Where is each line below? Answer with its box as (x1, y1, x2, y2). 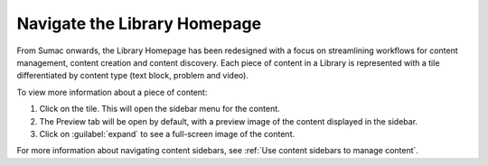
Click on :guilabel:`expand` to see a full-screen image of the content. (39, 128, 296, 139)
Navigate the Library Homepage (16, 14, 262, 33)
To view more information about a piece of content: (16, 87, 208, 97)
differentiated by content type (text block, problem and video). (16, 70, 249, 81)
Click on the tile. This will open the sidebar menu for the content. (39, 104, 280, 115)
